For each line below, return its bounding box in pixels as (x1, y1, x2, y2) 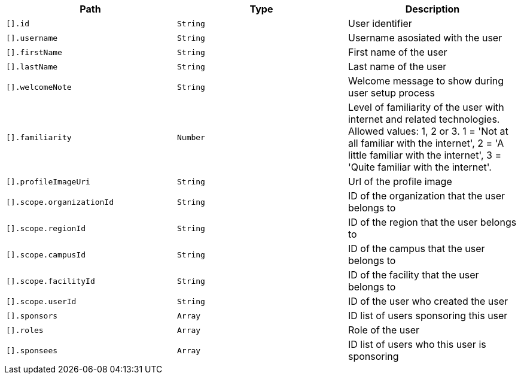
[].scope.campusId (6, 250, 86, 259)
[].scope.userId (6, 296, 77, 306)
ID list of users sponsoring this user (348, 310, 508, 322)
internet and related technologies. (348, 113, 500, 125)
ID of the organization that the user (348, 190, 505, 202)
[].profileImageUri (6, 177, 90, 186)
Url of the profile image (348, 175, 452, 187)
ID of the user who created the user (348, 295, 508, 307)
